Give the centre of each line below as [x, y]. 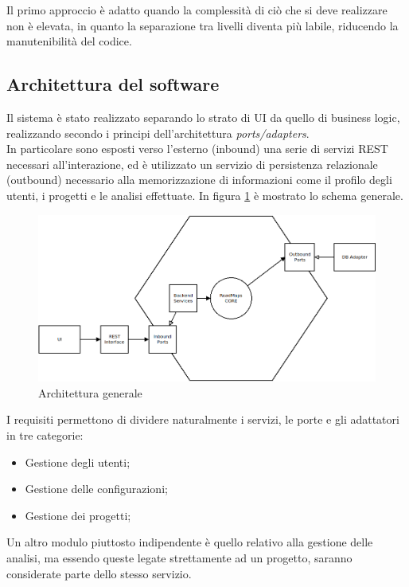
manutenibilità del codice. [69, 41]
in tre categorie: [45, 434]
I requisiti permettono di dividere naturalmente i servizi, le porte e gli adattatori [203, 419]
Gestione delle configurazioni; [96, 489]
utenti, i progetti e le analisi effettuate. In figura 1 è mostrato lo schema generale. [205, 195]
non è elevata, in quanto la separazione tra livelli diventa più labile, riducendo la [203, 25]
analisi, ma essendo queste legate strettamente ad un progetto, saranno [179, 557]
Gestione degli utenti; [78, 462]
